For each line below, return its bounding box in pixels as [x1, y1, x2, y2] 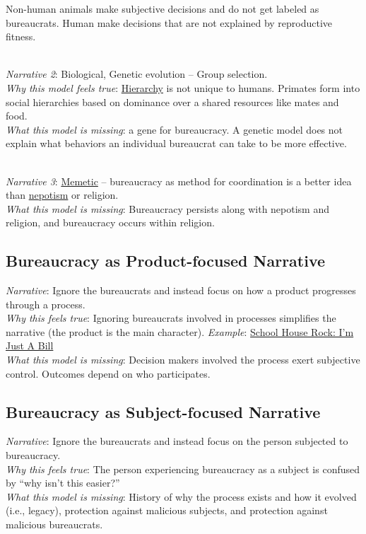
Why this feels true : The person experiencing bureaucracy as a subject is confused [6, 461, 360, 476]
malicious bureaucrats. [6, 517, 103, 532]
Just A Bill [6, 338, 54, 353]
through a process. [6, 296, 85, 311]
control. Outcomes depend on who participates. [6, 366, 211, 381]
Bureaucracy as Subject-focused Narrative [6, 400, 321, 422]
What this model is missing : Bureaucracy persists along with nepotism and [6, 201, 330, 216]
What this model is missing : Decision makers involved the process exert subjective [6, 352, 360, 367]
